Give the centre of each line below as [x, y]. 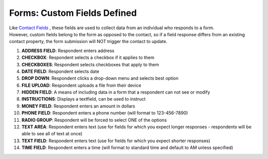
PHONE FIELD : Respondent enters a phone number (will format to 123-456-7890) [105, 113]
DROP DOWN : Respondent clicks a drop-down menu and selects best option [100, 78]
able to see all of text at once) [52, 134]
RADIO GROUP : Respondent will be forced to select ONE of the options [94, 120]
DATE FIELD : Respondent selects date [60, 71]
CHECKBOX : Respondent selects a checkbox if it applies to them [88, 57]
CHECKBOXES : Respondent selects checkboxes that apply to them [90, 64]
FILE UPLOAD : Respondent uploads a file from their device [81, 85]
